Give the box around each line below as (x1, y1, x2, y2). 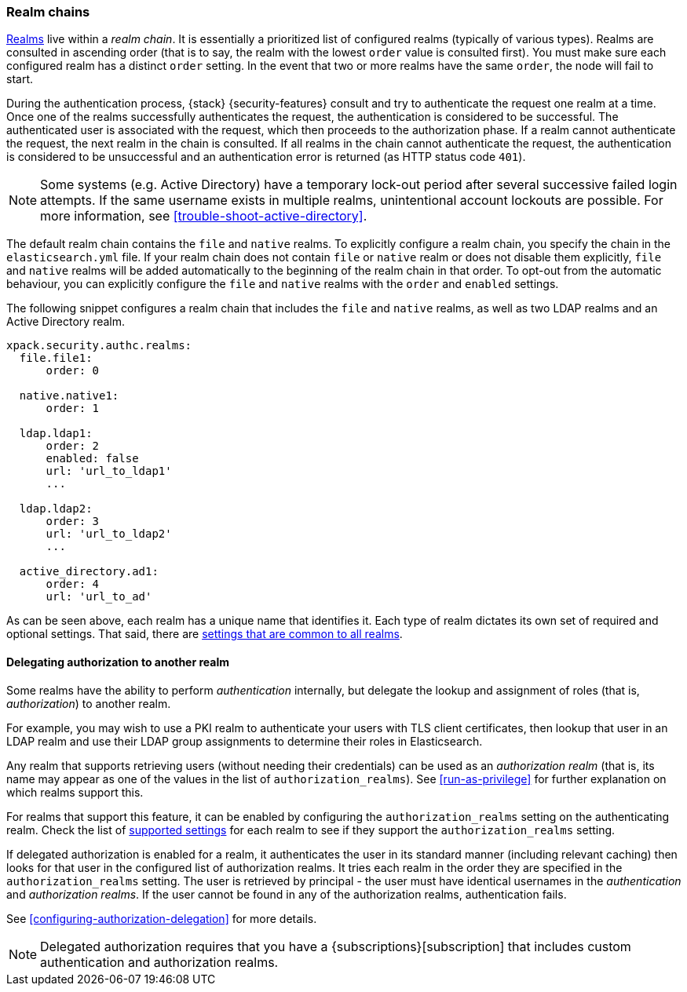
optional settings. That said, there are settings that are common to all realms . (6, 627, 403, 641)
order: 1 (46, 402, 100, 415)
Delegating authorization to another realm (6, 655, 229, 669)
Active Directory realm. (6, 315, 126, 329)
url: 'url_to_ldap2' (46, 527, 172, 541)
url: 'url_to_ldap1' (46, 465, 172, 478)
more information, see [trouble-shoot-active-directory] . (40, 208, 367, 224)
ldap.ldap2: (19, 502, 93, 516)
